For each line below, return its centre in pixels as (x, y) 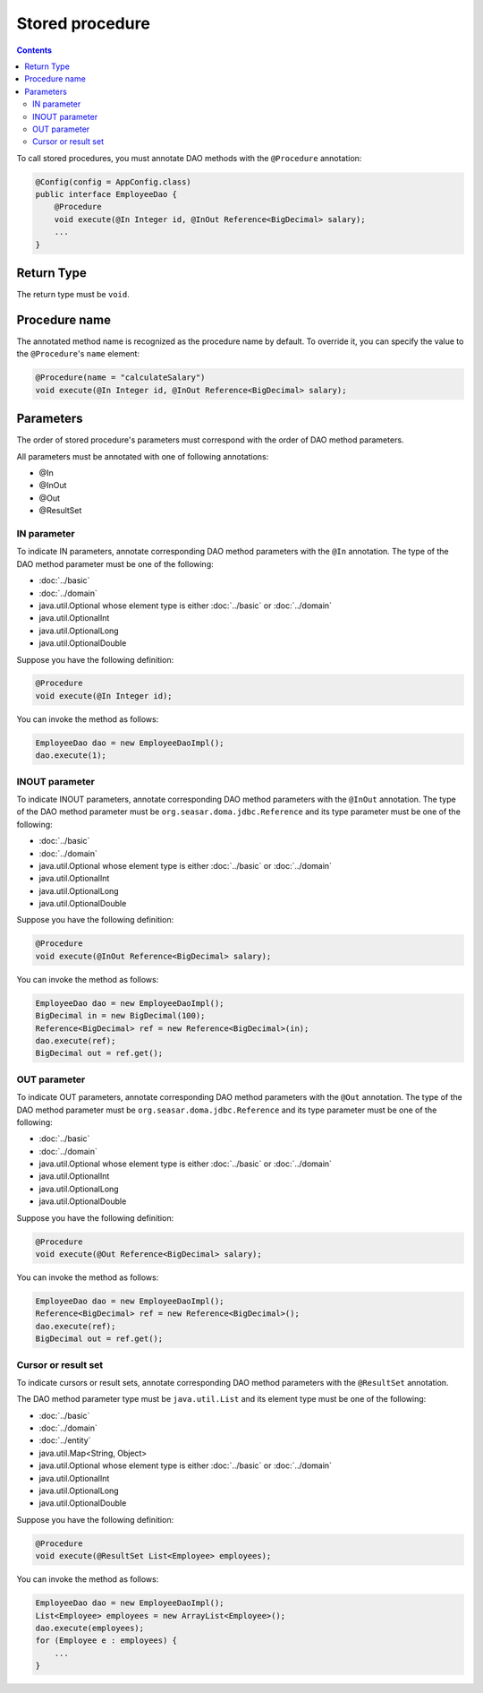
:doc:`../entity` (65, 1440)
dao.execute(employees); (90, 1628)
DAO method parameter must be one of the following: (115, 563)
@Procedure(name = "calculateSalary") (120, 378)
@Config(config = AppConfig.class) (113, 182)
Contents (34, 50)
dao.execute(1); (71, 756)
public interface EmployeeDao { (106, 194)
